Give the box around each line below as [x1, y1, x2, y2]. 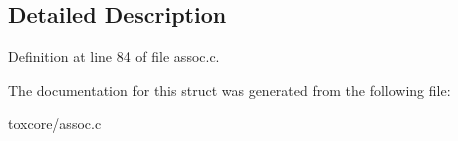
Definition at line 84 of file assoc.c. [8, 46, 220, 67]
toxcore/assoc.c [8, 113, 102, 134]
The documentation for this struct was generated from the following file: [8, 79, 451, 100]
